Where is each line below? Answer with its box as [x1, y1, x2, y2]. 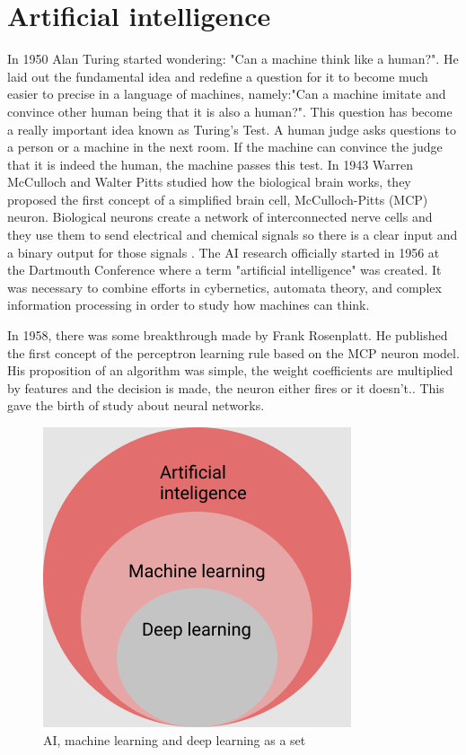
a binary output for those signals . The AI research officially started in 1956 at [7, 242, 440, 261]
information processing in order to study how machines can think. [7, 295, 370, 314]
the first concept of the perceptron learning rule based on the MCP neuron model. [7, 343, 460, 362]
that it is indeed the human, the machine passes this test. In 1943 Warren [7, 154, 414, 173]
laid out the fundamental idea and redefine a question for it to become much [7, 66, 428, 85]
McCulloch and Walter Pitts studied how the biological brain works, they [7, 172, 411, 191]
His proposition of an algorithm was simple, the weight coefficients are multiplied [7, 361, 453, 380]
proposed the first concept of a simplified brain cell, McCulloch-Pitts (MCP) [7, 189, 428, 208]
